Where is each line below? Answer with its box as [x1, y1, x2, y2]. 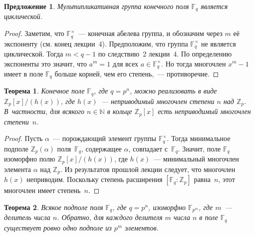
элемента [4, 163, 31, 174]
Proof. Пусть [4, 133, 43, 143]
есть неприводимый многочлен [158, 106, 251, 116]
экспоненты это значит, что [4, 58, 87, 68]
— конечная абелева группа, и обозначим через [78, 28, 223, 38]
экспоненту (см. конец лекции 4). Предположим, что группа [4, 38, 188, 48]
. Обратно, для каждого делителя [57, 212, 163, 222]
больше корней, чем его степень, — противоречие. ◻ [54, 68, 219, 78]
